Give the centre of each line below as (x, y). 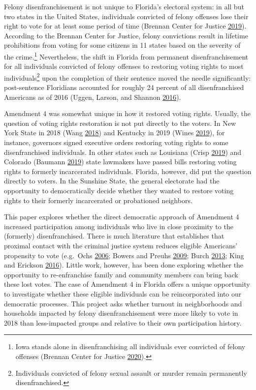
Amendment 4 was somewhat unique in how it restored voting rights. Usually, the (127, 113)
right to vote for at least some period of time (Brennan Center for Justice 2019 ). (125, 26)
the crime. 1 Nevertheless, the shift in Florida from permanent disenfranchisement (126, 56)
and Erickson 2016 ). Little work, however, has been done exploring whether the (124, 265)
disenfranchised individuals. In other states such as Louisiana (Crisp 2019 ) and (123, 152)
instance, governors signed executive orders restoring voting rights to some (116, 142)
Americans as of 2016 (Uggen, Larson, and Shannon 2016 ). (93, 97)
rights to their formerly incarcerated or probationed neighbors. (98, 200)
